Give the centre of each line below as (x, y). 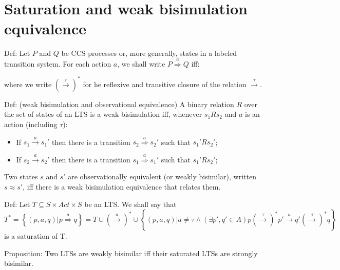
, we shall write (141, 63)
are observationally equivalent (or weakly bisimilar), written (162, 176)
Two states (21, 176)
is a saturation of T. (36, 236)
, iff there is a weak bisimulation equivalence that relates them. (122, 186)
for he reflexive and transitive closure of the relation (165, 84)
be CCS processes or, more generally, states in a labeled (149, 53)
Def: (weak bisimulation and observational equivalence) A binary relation (119, 104)
